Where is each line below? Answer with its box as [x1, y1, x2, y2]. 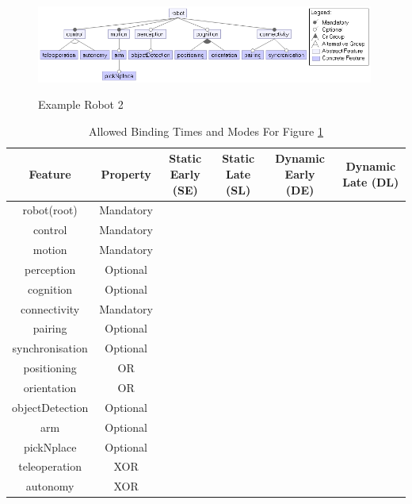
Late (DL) [342, 173, 399, 190]
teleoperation [18, 458, 82, 475]
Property [101, 165, 151, 182]
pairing [32, 320, 67, 337]
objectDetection [12, 398, 89, 415]
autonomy [25, 478, 74, 494]
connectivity [20, 300, 80, 317]
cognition [28, 280, 73, 297]
